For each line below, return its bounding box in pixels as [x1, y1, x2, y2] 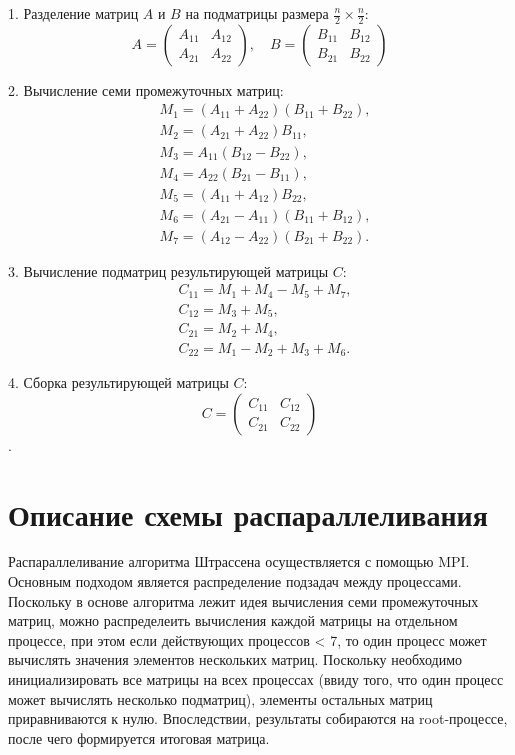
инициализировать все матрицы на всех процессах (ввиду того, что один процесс [8, 669, 504, 690]
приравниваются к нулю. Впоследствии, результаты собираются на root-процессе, [8, 708, 508, 729]
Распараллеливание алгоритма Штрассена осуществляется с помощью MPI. [8, 551, 470, 572]
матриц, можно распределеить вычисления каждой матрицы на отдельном [8, 610, 458, 631]
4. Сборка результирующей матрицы [8, 372, 229, 393]
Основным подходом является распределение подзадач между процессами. [8, 571, 462, 592]
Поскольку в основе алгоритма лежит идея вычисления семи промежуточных [8, 590, 479, 611]
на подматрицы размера [185, 3, 329, 23]
